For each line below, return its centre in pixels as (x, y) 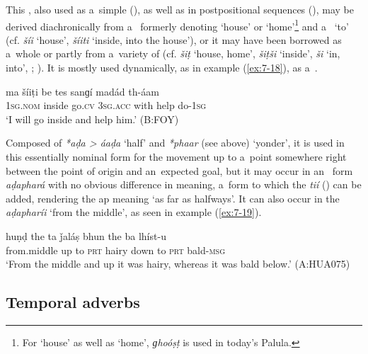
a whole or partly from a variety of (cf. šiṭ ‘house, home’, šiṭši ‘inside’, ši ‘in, (173, 53)
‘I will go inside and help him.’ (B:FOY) (92, 119)
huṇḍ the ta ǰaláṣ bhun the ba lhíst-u (86, 235)
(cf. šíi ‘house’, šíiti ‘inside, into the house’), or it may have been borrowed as (174, 39)
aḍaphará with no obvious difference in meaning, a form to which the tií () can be (184, 184)
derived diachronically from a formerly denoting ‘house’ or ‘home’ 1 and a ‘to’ (177, 25)
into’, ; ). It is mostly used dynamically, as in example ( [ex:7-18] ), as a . (162, 68)
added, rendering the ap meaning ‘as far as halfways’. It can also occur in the (173, 198)
